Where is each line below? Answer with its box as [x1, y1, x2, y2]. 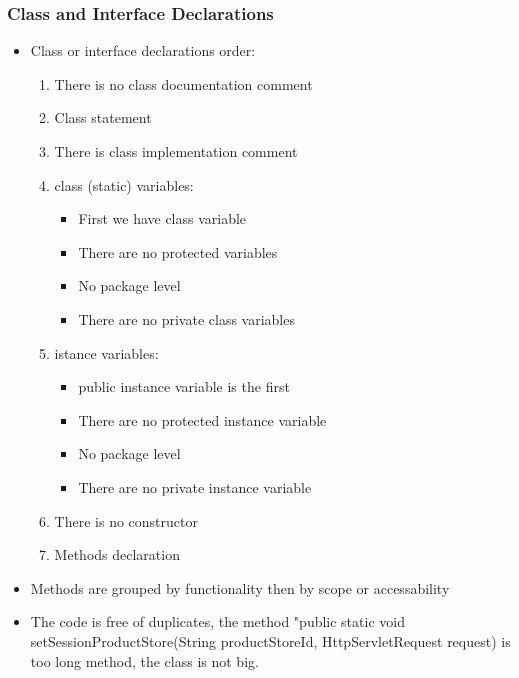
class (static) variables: [54, 174, 194, 195]
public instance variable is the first [78, 376, 290, 397]
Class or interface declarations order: [30, 40, 256, 61]
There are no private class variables [78, 308, 295, 329]
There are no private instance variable [78, 476, 312, 497]
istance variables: [54, 342, 159, 363]
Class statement [54, 107, 152, 128]
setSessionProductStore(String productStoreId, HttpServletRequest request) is [30, 630, 511, 651]
